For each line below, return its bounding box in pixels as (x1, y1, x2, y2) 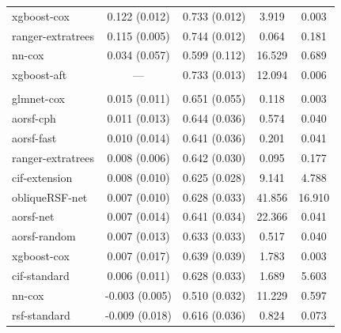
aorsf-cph (12, 110, 56, 127)
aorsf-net (12, 208, 55, 225)
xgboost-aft (12, 66, 67, 83)
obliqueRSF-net (12, 188, 88, 205)
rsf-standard (12, 306, 70, 323)
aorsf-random (12, 228, 76, 244)
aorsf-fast (12, 130, 57, 146)
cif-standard (12, 267, 70, 283)
